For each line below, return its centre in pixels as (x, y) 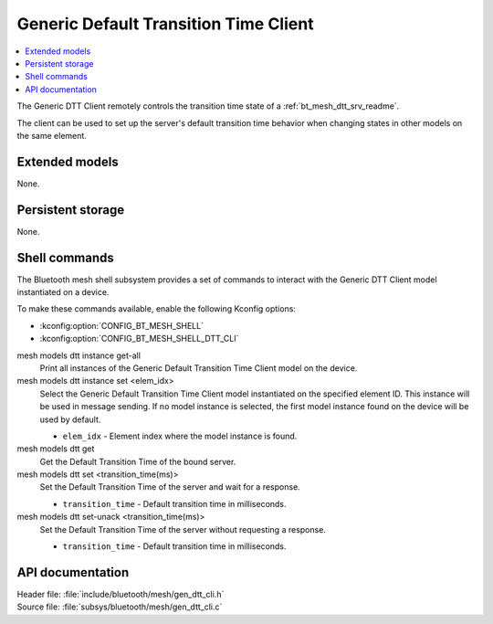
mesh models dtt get (56, 449)
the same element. (52, 135)
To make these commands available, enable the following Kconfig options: (157, 309)
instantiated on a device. (63, 292)
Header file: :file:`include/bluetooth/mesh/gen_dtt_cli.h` (121, 594)
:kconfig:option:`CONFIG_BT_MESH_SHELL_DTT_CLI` (139, 339)
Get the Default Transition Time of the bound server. (138, 461)
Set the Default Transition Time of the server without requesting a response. (183, 529)
